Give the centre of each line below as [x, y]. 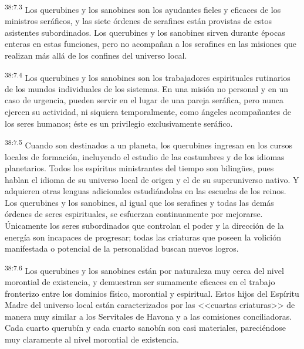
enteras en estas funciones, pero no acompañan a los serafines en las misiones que [151, 44]
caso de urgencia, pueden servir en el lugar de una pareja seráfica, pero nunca [144, 100]
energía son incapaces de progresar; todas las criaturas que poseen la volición [143, 237]
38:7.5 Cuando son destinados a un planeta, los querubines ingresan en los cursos [148, 144]
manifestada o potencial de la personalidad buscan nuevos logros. [122, 248]
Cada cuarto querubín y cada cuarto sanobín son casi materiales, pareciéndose [145, 328]
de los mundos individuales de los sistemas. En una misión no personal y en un [147, 88]
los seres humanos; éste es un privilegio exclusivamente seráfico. [119, 123]
